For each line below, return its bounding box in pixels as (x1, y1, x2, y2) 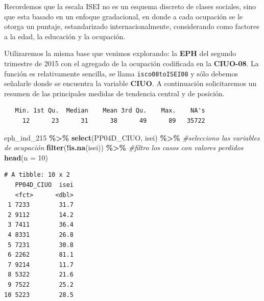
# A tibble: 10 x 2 (4, 171, 70, 179)
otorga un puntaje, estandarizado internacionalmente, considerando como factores (4, 21, 259, 32)
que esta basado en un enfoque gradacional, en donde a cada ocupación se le (4, 11, 243, 21)
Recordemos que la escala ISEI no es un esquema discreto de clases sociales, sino (4, 1, 256, 11)
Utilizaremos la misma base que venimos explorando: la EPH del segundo (4, 48, 236, 59)
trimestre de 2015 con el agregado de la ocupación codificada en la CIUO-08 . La (4, 58, 259, 68)
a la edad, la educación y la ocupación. (4, 31, 126, 41)
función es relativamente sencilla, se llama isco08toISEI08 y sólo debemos (4, 68, 238, 78)
